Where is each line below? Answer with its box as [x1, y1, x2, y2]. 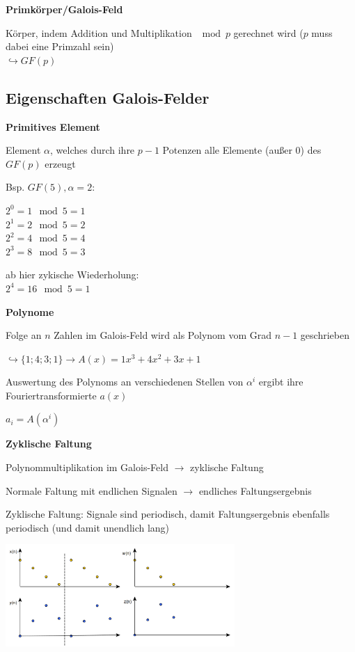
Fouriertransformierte [6, 388, 97, 402]
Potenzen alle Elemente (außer [162, 143, 292, 157]
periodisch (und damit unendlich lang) [6, 520, 170, 534]
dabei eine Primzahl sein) [6, 39, 114, 54]
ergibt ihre [258, 374, 303, 389]
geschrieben [300, 328, 349, 342]
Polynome [6, 304, 54, 319]
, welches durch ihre [50, 143, 135, 157]
